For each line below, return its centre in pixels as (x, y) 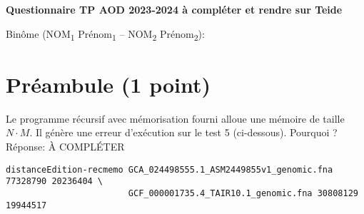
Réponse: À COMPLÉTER (65, 147)
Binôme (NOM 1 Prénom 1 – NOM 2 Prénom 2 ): (105, 34)
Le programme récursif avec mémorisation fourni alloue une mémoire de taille (175, 118)
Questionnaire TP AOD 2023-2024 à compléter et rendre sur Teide (174, 9)
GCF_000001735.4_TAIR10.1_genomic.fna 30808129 (243, 193)
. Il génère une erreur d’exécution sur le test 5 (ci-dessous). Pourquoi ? (183, 132)
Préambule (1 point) (108, 84)
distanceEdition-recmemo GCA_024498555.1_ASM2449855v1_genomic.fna (170, 169)
